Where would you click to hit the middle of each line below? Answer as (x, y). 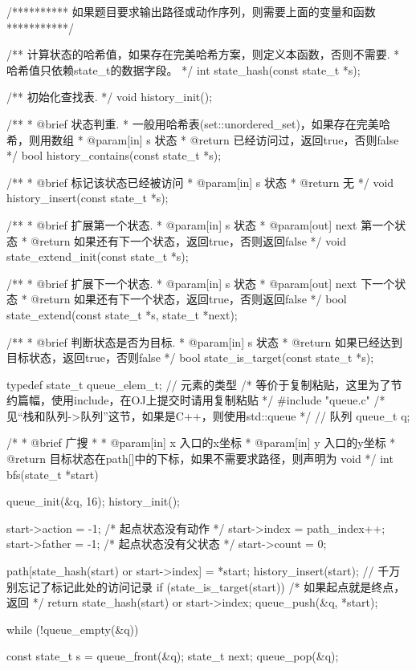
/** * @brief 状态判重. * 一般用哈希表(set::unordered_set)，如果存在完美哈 (198, 123)
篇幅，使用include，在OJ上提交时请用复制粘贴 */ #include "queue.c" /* (201, 400)
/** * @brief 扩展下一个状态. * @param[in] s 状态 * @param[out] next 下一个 (201, 283)
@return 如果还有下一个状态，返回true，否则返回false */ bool (189, 299)
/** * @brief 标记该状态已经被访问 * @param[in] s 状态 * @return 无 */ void (200, 182)
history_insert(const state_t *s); (88, 198)
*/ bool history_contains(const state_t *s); (114, 155)
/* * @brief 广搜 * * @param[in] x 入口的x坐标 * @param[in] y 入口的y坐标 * (201, 443)
